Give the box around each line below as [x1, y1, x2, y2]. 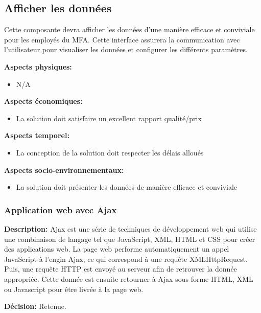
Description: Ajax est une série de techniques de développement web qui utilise [4, 223, 257, 234]
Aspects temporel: [4, 130, 69, 141]
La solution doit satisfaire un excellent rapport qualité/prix [16, 113, 202, 123]
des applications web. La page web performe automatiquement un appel [4, 243, 229, 254]
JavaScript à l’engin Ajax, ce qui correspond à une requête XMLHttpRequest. [4, 253, 248, 264]
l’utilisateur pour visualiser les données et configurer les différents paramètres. [4, 44, 248, 55]
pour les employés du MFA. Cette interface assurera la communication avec [4, 34, 240, 44]
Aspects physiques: [4, 61, 72, 72]
